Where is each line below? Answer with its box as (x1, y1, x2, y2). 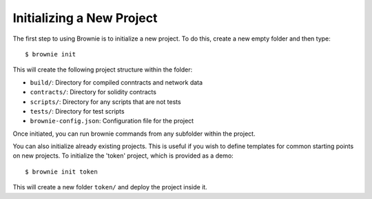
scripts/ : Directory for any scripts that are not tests (30, 97, 182, 106)
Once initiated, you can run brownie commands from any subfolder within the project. (12, 129, 256, 138)
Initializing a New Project (12, 10, 158, 25)
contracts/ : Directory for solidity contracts (30, 88, 156, 96)
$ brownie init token (25, 167, 98, 176)
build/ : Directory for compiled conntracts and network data (30, 78, 203, 86)
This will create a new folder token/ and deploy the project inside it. (12, 183, 208, 191)
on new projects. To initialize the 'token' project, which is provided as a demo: (12, 151, 234, 160)
